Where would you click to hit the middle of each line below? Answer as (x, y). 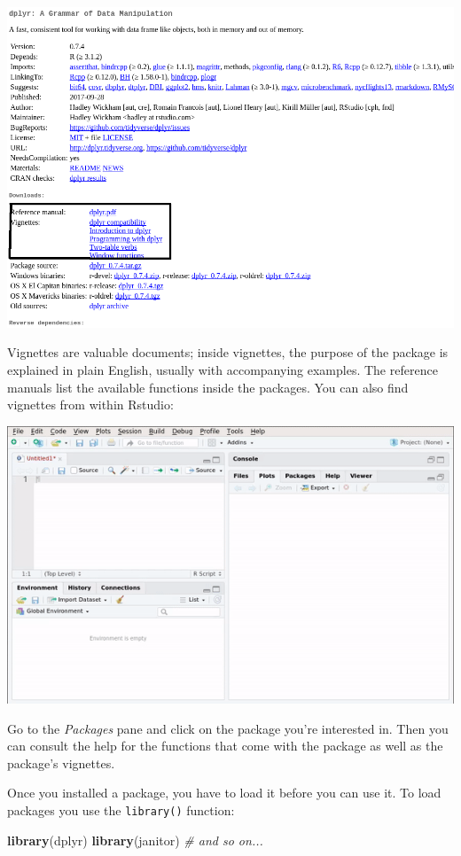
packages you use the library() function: (121, 810)
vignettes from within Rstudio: (90, 405)
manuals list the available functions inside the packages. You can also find (208, 387)
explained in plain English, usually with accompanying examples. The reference (223, 369)
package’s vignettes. (61, 763)
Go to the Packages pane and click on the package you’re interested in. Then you (228, 728)
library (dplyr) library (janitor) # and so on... (135, 840)
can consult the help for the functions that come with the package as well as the (225, 746)
